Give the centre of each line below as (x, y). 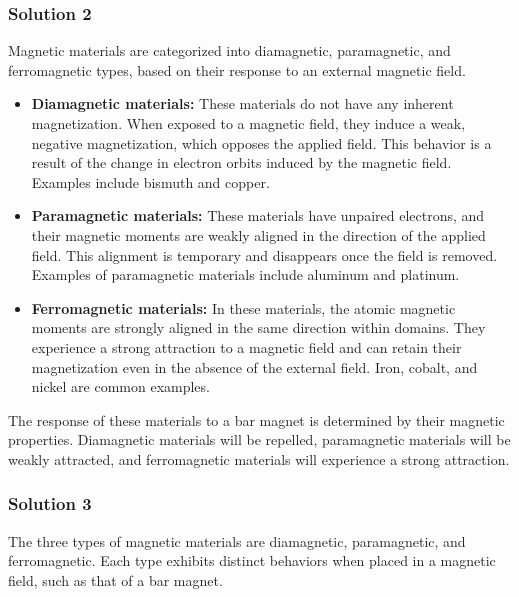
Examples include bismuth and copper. (150, 181)
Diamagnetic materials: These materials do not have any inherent (242, 103)
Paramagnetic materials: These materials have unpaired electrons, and (258, 215)
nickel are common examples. (120, 386)
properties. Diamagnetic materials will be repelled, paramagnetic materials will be (259, 439)
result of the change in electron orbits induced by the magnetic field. (241, 162)
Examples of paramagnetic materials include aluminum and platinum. (245, 274)
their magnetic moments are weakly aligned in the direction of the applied (258, 234)
